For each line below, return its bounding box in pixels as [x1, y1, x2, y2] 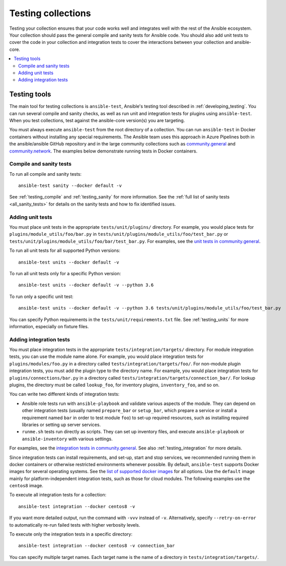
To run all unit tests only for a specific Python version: [9, 270, 121, 276]
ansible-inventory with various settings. [22, 436, 113, 442]
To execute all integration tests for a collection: [9, 492, 107, 498]
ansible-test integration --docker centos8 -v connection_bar [18, 543, 175, 549]
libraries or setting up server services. [22, 422, 101, 428]
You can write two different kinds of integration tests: [9, 391, 120, 397]
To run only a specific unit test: [9, 293, 74, 299]
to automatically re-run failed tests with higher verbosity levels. [9, 522, 140, 528]
